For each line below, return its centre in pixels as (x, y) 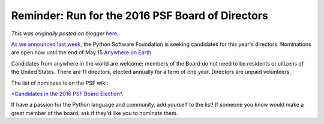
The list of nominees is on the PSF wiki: (60, 83)
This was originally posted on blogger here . (65, 33)
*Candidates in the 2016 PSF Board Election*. (67, 94)
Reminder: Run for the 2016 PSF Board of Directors (139, 15)
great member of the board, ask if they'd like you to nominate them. (94, 113)
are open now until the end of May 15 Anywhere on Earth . (82, 52)
